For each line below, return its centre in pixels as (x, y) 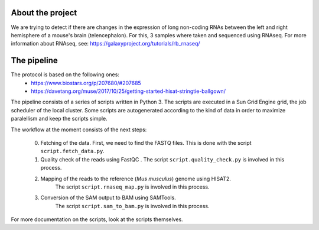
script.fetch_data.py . (72, 151)
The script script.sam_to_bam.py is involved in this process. (132, 206)
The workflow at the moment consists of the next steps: (79, 129)
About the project (44, 13)
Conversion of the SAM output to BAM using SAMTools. (108, 197)
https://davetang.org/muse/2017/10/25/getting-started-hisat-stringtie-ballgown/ (128, 91)
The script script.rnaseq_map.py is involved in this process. (132, 187)
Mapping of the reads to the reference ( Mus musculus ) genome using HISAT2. (136, 179)
